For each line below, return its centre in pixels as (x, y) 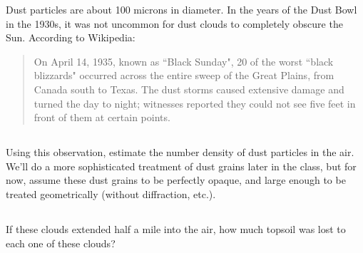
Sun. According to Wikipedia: (71, 37)
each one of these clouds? (61, 243)
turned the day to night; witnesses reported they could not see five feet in (195, 103)
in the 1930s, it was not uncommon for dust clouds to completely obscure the (174, 23)
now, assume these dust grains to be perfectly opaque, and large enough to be (176, 180)
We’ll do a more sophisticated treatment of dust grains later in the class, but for (181, 166)
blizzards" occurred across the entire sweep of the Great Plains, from (184, 75)
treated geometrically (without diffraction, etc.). (111, 193)
